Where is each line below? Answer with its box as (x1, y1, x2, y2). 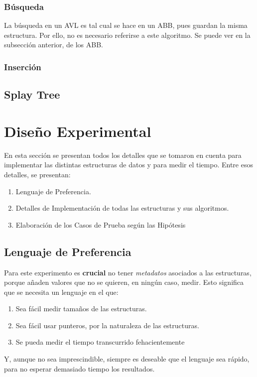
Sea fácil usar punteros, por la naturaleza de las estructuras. (15, 320, 199, 330)
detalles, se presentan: (4, 169, 71, 179)
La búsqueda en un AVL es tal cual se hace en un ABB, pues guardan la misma (4, 20, 248, 30)
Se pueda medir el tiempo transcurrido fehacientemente (15, 337, 185, 347)
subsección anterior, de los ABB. (4, 39, 104, 50)
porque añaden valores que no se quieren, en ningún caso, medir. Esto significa (4, 277, 244, 287)
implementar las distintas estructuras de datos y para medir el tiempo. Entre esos (4, 159, 253, 170)
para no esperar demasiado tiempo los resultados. (4, 363, 155, 374)
